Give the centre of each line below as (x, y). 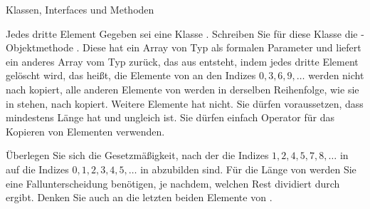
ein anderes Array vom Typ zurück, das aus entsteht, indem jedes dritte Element (182, 61)
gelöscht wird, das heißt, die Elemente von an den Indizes (131, 75)
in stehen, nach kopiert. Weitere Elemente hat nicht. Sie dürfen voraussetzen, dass (185, 103)
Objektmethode (39, 47)
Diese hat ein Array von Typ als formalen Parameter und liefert (222, 47)
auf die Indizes (37, 169)
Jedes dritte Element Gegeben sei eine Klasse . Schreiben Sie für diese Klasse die (182, 33)
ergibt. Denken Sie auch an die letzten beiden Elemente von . (139, 197)
